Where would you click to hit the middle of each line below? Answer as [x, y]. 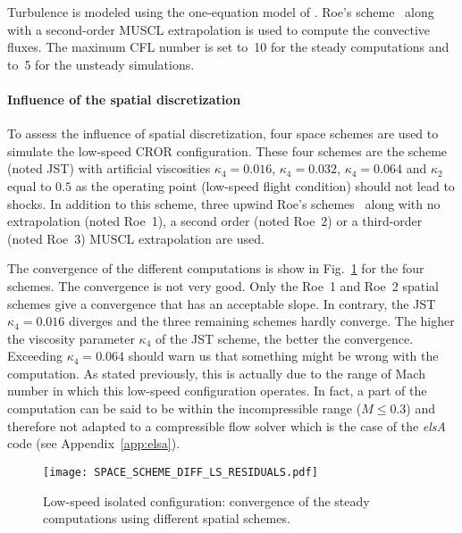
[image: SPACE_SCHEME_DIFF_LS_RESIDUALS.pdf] [181, 472]
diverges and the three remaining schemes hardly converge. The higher [261, 321]
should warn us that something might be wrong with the [283, 356]
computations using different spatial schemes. [167, 518]
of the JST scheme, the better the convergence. [285, 338]
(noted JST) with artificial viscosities [109, 168]
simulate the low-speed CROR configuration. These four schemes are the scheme [227, 150]
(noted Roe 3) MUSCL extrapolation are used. [136, 238]
